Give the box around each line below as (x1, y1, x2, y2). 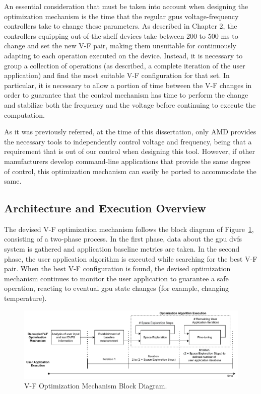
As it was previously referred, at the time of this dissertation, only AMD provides (4, 126, 256, 137)
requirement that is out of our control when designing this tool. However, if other (4, 146, 255, 156)
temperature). (4, 293, 47, 303)
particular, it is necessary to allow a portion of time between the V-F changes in (4, 80, 252, 90)
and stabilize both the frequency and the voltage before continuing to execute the (4, 99, 256, 110)
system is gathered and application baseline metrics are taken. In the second (4, 244, 240, 254)
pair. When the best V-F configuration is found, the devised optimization (4, 263, 231, 274)
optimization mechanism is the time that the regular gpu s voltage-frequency (4, 11, 239, 21)
